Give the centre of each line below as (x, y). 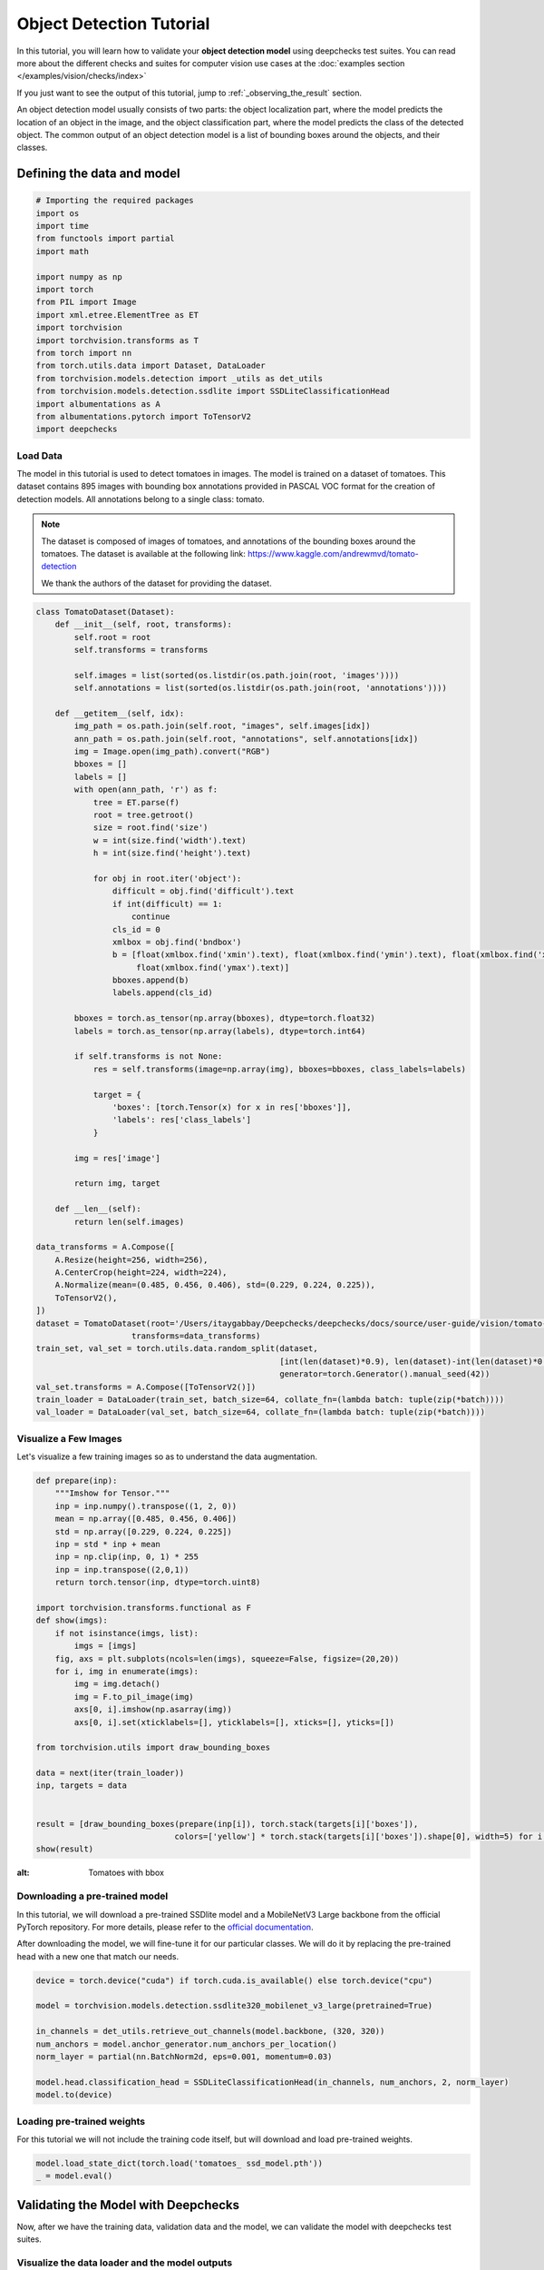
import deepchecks (77, 429)
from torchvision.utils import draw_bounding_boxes (153, 1747)
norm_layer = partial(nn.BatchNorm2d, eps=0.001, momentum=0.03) (184, 2057)
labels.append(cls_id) (162, 993)
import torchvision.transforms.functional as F (143, 1608)
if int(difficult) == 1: (167, 904)
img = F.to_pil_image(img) (134, 1697)
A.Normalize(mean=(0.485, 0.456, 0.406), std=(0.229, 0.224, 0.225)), (215, 1285)
